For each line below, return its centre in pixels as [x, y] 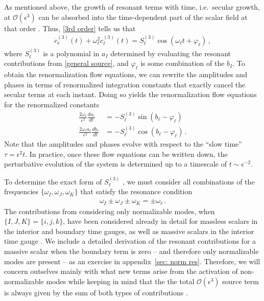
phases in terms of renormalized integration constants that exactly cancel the [125, 84]
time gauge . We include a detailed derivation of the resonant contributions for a [130, 241]
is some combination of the [183, 63]
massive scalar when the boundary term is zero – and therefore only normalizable [131, 251]
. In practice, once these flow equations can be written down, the [126, 154]
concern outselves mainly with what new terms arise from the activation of [121, 271]
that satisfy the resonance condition [136, 191]
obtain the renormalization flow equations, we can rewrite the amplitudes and [126, 74]
